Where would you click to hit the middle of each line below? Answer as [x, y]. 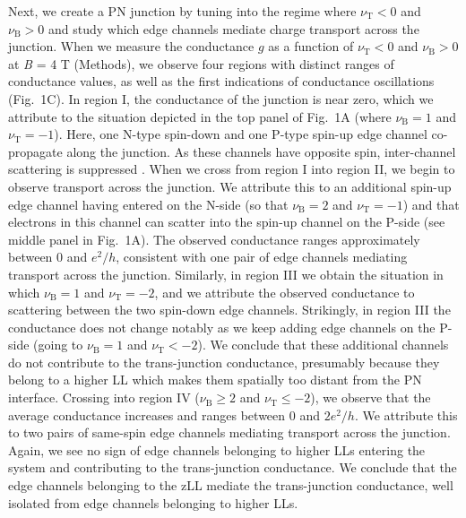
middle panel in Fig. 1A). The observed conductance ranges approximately [214, 239]
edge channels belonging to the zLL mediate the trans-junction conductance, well [231, 485]
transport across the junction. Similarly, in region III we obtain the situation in [226, 274]
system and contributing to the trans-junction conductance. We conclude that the [233, 467]
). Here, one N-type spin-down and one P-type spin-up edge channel [241, 134]
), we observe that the [371, 397]
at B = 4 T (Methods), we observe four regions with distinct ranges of [201, 63]
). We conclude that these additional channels [323, 345]
